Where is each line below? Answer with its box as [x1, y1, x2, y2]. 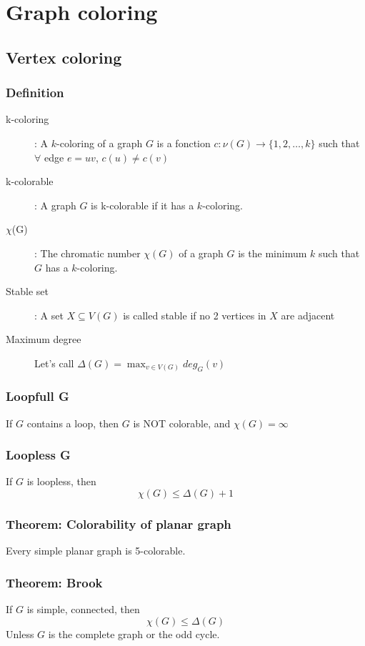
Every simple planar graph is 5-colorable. [6, 543, 186, 558]
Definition [6, 84, 64, 101]
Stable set [6, 284, 49, 299]
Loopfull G [6, 387, 69, 405]
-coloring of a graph [56, 135, 143, 150]
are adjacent [281, 307, 335, 322]
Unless [6, 626, 34, 641]
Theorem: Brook [6, 573, 103, 591]
